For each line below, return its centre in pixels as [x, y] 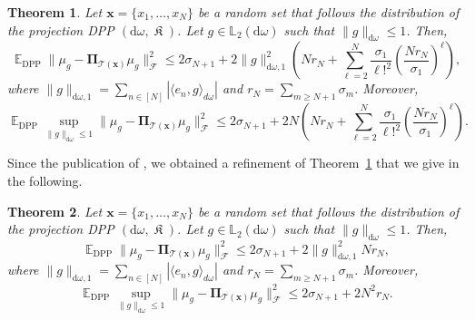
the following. [45, 181]
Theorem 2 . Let [55, 211]
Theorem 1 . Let [55, 12]
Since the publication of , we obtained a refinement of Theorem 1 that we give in [233, 163]
